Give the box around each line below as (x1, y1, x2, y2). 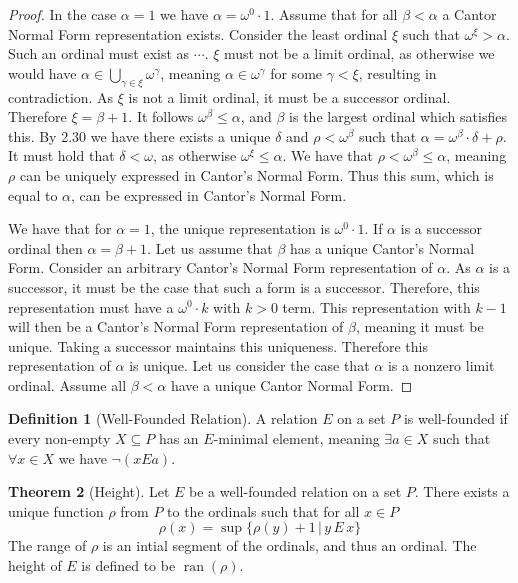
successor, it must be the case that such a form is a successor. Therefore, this (8, 276, 480, 297)
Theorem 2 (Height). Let (8, 481, 170, 502)
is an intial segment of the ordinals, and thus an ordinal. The (102, 535, 477, 556)
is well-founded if (403, 408, 508, 429)
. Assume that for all (270, 4, 398, 24)
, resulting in (358, 62, 437, 83)
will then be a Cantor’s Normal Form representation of (8, 316, 344, 337)
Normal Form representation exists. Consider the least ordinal (8, 23, 388, 44)
